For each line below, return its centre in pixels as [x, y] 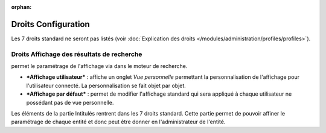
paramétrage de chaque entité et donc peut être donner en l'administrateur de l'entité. [118, 122]
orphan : [21, 7]
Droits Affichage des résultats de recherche [77, 54]
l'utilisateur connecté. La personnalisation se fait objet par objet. [106, 85]
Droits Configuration [50, 24]
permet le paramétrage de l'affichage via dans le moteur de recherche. [99, 66]
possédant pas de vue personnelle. [70, 102]
